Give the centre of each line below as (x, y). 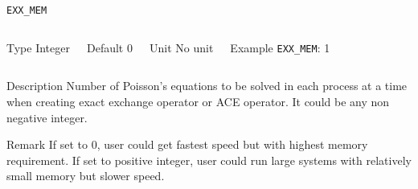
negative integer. (47, 117)
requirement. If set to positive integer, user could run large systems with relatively (209, 160)
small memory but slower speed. (86, 176)
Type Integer (38, 47)
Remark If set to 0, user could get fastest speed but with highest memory (187, 144)
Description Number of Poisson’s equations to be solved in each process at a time (207, 86)
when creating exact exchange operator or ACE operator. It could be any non (198, 101)
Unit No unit (181, 47)
